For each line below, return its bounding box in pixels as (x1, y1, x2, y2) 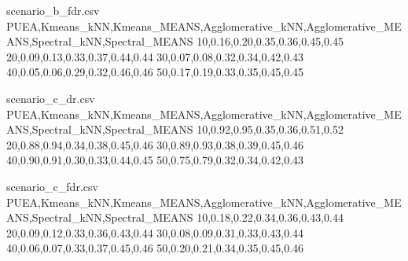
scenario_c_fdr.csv (6, 178, 98, 194)
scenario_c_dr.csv (6, 90, 95, 106)
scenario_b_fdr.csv (6, 2, 100, 18)
